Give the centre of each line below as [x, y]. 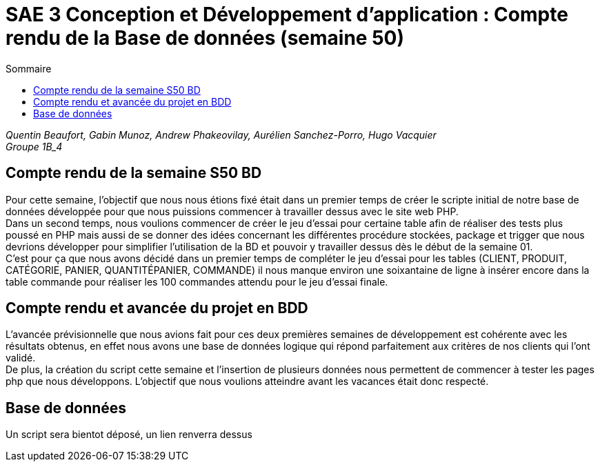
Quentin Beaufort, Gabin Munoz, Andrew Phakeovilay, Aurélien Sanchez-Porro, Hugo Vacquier [221, 135]
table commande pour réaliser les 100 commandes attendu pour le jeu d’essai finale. [197, 281]
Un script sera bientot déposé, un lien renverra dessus [129, 435]
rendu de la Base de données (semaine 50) [205, 38]
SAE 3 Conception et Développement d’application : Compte [287, 14]
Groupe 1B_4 [34, 146]
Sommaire [29, 68]
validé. [21, 358]
